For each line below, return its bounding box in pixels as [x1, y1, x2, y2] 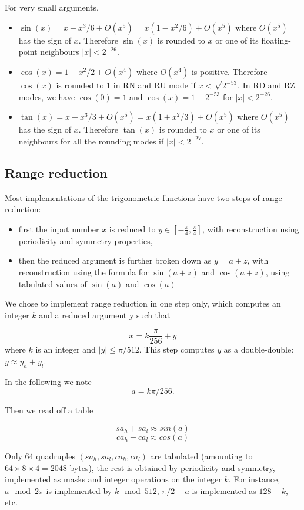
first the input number [18, 222, 99, 235]
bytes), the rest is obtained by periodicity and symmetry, [69, 461, 275, 473]
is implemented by [46, 484, 112, 496]
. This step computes [139, 343, 215, 356]
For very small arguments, [5, 1, 99, 13]
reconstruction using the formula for [18, 266, 149, 278]
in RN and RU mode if [113, 79, 196, 91]
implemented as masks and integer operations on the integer [5, 473, 222, 485]
